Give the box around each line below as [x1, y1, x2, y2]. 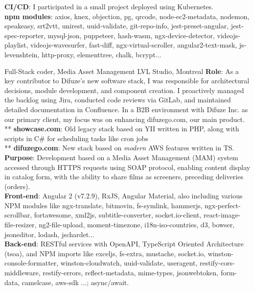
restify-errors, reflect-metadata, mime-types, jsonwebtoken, [43, 267, 219, 278]
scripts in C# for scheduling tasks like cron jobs [4, 133, 148, 143]
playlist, [4, 40, 28, 50]
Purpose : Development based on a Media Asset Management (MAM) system [4, 152, 238, 162]
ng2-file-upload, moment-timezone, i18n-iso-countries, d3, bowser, [39, 219, 235, 230]
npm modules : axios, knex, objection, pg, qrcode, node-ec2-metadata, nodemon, [4, 11, 250, 21]
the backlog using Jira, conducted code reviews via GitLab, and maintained [4, 95, 231, 105]
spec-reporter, [4, 30, 46, 40]
